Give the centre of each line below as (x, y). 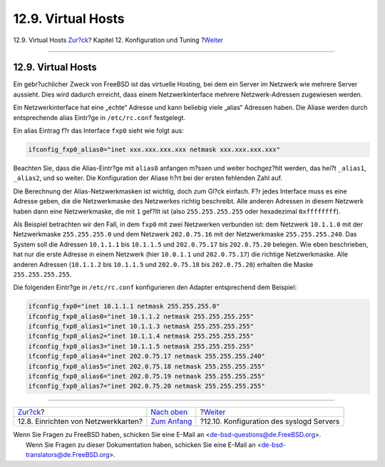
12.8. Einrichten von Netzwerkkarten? (80, 421)
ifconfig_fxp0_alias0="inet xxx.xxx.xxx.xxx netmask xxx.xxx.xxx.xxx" (154, 150)
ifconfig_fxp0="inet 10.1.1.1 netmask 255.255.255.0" (124, 306)
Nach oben (169, 412)
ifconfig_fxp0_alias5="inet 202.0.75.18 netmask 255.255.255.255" (147, 366)
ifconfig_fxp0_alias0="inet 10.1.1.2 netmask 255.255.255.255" (141, 316)
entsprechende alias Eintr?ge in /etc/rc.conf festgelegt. (99, 117)
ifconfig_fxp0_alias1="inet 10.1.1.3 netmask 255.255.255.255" (141, 326)
